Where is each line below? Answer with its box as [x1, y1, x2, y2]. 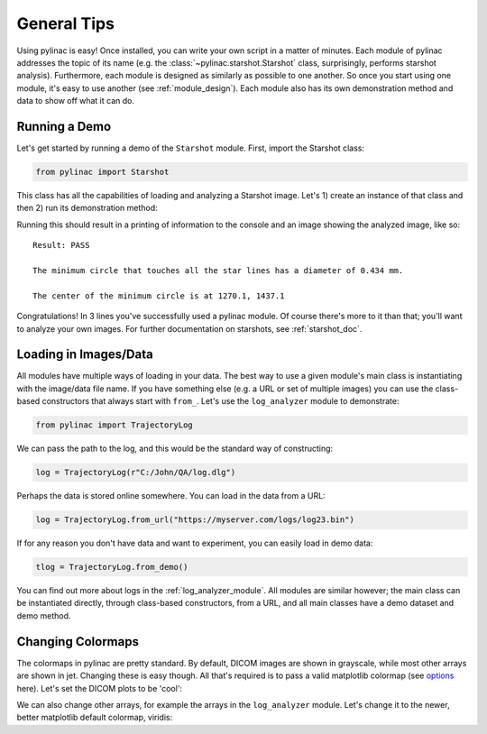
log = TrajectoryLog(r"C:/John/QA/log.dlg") [35, 467, 236, 478]
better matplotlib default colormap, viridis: [16, 712, 173, 723]
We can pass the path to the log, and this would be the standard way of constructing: [16, 443, 334, 454]
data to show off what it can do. [16, 96, 135, 106]
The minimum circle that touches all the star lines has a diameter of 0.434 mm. [32, 265, 404, 275]
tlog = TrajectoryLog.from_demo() [35, 562, 188, 573]
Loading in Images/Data [16, 347, 153, 362]
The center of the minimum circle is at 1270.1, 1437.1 [32, 290, 285, 301]
